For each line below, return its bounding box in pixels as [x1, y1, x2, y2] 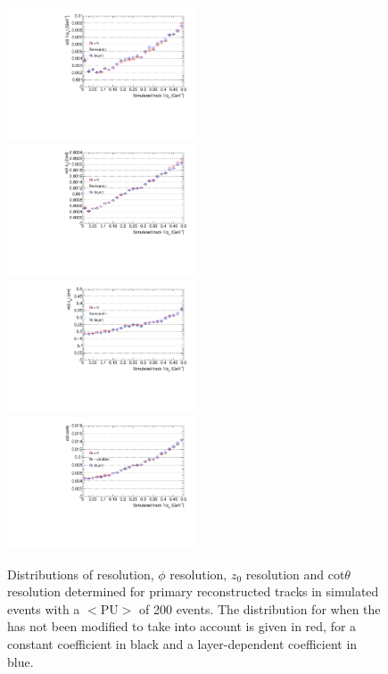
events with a [7, 599, 80, 618]
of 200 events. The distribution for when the [139, 599, 381, 618]
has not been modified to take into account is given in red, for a [7, 617, 357, 636]
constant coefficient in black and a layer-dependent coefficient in [7, 635, 358, 653]
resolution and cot [245, 564, 345, 583]
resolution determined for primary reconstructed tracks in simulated [7, 582, 379, 601]
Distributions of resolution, [7, 564, 154, 583]
